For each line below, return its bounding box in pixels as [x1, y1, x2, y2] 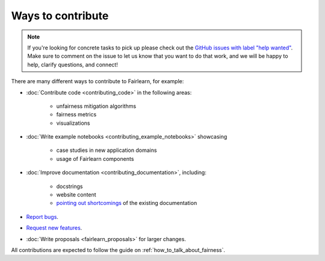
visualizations [56, 119, 90, 127]
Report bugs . [26, 213, 58, 220]
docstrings [56, 183, 83, 190]
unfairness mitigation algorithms [56, 102, 137, 110]
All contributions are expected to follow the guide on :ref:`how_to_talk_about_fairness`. [11, 246, 226, 253]
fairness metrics [56, 111, 97, 118]
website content [56, 191, 96, 198]
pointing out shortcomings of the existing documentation [56, 200, 197, 207]
